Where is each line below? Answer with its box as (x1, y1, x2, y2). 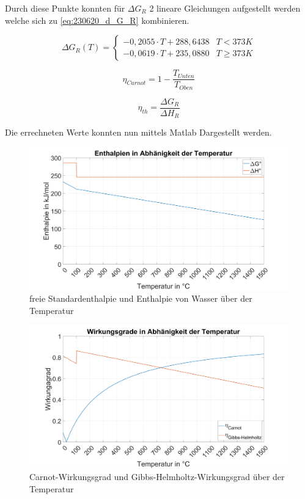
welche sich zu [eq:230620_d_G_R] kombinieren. (5, 13, 189, 26)
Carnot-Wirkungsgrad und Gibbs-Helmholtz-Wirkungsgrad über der (29, 470, 285, 483)
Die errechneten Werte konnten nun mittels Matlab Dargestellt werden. (5, 126, 272, 139)
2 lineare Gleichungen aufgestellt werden (149, 2, 301, 14)
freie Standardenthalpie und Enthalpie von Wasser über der (29, 292, 252, 305)
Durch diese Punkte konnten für (5, 2, 125, 14)
